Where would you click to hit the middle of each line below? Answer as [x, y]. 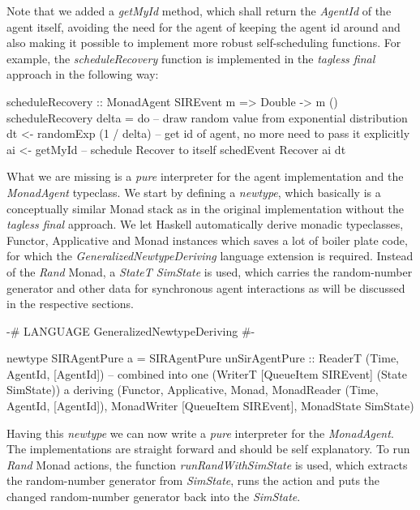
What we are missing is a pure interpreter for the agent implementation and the [205, 176]
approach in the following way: [83, 74]
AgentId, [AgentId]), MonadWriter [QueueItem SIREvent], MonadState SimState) [210, 406]
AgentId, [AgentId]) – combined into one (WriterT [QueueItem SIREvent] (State [207, 373]
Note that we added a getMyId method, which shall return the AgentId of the [199, 11]
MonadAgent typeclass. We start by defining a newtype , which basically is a [194, 192]
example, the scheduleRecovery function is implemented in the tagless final [191, 58]
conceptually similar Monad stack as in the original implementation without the [205, 208]
